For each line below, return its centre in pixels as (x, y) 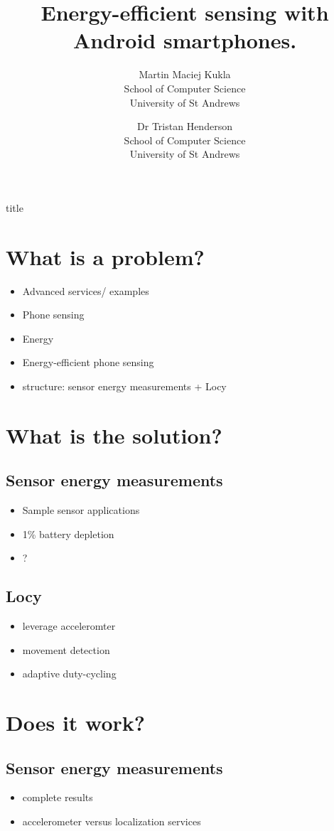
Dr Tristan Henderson (185, 126)
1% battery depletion (68, 534)
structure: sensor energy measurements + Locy (124, 386)
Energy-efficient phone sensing (88, 362)
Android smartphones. (185, 40)
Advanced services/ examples (86, 290)
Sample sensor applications (81, 510)
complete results (58, 797)
